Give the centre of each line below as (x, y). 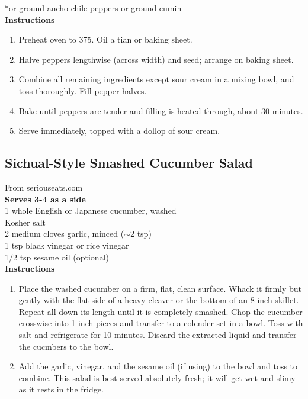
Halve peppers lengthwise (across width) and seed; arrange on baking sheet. (156, 59)
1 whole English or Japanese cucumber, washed (91, 210)
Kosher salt (25, 222)
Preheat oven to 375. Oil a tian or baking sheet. (105, 39)
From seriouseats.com (44, 187)
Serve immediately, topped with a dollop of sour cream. (119, 131)
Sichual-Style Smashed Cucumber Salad (129, 163)
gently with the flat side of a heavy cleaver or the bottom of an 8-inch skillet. (159, 300)
